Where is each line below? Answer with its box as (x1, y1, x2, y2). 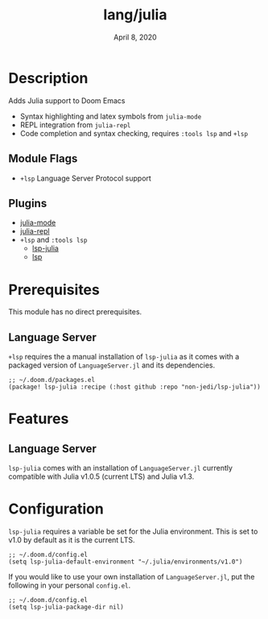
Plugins (8, 196, 47, 210)
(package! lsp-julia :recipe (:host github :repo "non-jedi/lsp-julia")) (8, 383, 262, 392)
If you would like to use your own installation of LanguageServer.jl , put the (8, 572, 255, 581)
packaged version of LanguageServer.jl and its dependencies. (8, 360, 216, 370)
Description (8, 69, 89, 87)
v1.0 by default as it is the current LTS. (8, 535, 135, 545)
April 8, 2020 (113, 32, 157, 42)
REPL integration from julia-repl (19, 119, 131, 130)
